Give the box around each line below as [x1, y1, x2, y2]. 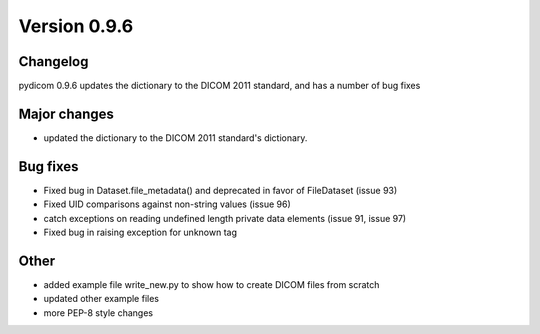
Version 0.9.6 [18, 15, 134, 37]
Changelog [18, 53, 89, 70]
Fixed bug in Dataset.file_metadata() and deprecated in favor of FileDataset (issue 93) [43, 184, 398, 196]
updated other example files [43, 293, 160, 305]
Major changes [18, 105, 115, 122]
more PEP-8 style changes [43, 306, 154, 319]
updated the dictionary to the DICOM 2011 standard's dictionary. [43, 131, 308, 144]
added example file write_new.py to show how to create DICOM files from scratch [43, 278, 380, 290]
